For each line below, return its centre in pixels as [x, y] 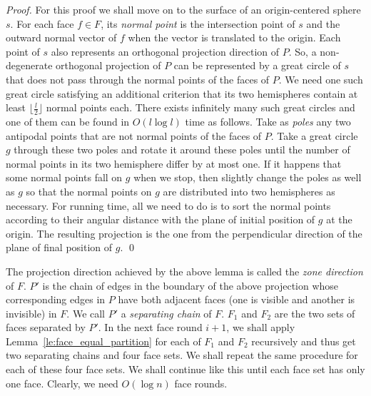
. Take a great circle [314, 135]
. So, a [303, 51]
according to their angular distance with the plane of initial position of [161, 219]
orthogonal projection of [108, 65]
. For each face [42, 23]
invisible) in [31, 313]
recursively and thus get [304, 341]
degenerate [29, 65]
